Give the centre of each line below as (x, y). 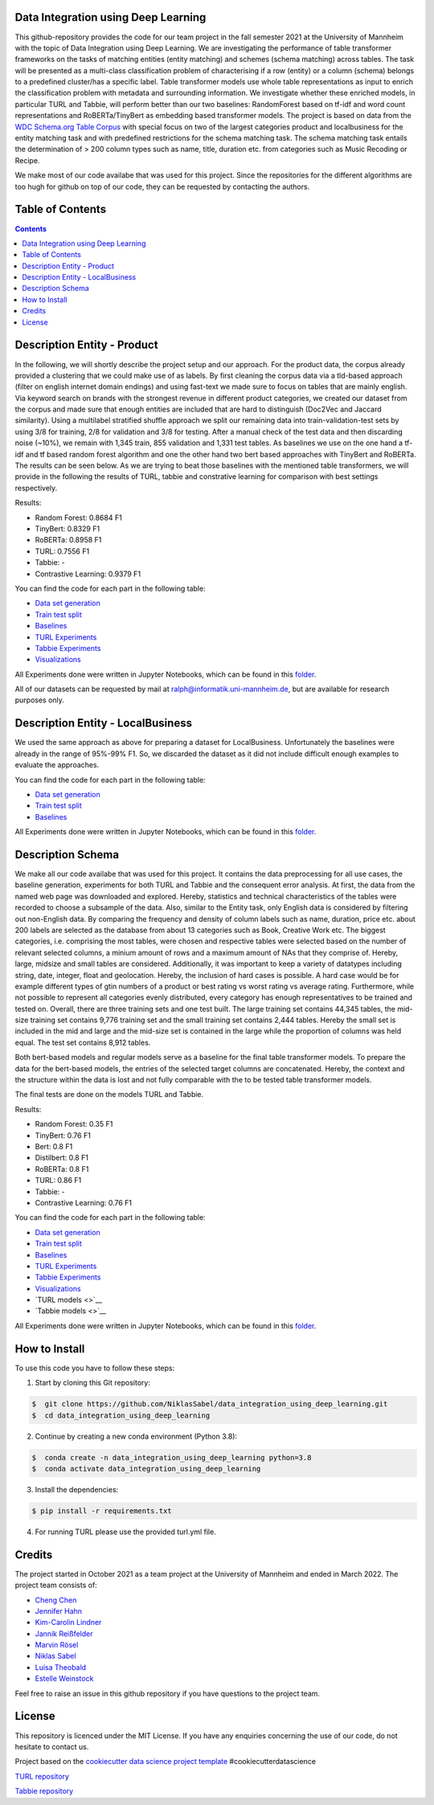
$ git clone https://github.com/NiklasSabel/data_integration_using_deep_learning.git (210, 1404)
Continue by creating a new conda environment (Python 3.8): (136, 1436)
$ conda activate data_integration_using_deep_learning (146, 1468)
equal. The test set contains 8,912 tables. (83, 1042)
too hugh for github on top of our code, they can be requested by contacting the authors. (162, 186)
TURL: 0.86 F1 (58, 1181)
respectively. (36, 488)
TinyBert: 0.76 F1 (63, 1135)
